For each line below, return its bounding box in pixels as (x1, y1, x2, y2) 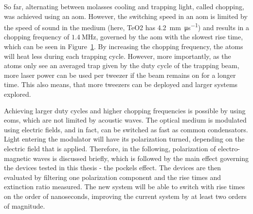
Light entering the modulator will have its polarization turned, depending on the (4, 134, 245, 144)
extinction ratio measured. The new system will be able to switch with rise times (4, 181, 245, 192)
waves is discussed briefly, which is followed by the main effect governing (33, 153, 249, 163)
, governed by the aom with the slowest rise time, (96, 32, 243, 42)
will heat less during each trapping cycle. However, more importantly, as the (4, 51, 231, 61)
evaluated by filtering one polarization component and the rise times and (4, 172, 221, 182)
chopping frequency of (4, 32, 70, 42)
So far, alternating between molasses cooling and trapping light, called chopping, (4, 1, 244, 11)
